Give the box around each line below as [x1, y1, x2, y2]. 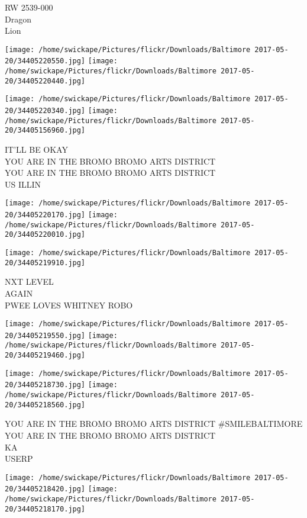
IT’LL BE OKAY [5, 143, 68, 156]
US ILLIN [5, 178, 41, 190]
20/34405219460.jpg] [5, 351, 86, 360]
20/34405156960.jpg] [5, 126, 86, 135]
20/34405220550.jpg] [5, 57, 86, 66]
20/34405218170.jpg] [5, 504, 86, 513]
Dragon [5, 12, 31, 25]
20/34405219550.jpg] [5, 331, 86, 340]
